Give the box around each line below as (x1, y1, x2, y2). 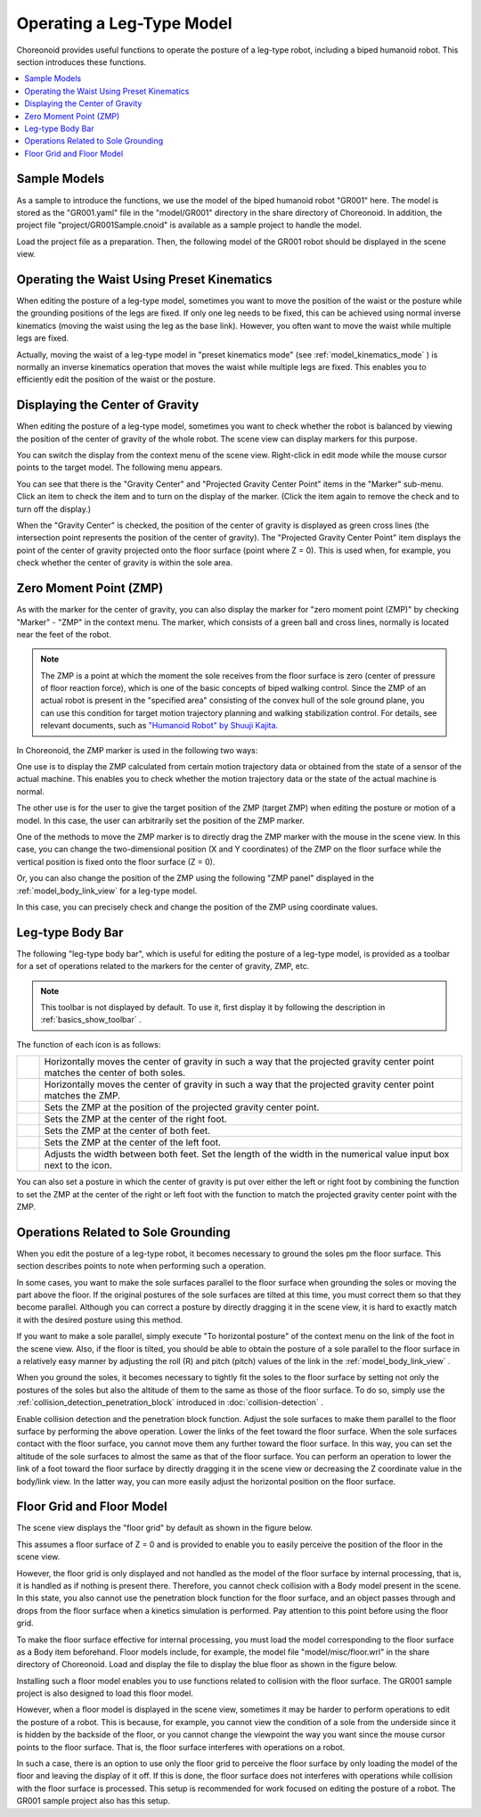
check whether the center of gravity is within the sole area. (16, 557, 233, 568)
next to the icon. (44, 1159, 113, 1172)
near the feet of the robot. (16, 629, 111, 639)
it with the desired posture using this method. (16, 1314, 183, 1325)
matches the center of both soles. (44, 1066, 186, 1079)
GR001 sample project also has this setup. (16, 1796, 171, 1806)
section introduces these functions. (16, 56, 147, 67)
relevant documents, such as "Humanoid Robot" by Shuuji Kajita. (40, 720, 279, 731)
